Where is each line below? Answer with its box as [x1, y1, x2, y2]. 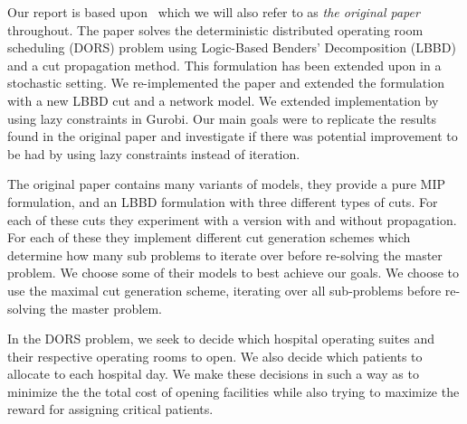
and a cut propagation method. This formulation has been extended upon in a [7, 55, 442, 74]
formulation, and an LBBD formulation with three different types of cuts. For [7, 192, 438, 211]
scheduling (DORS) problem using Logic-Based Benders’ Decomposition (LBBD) [7, 38, 456, 57]
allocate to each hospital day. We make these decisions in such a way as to [7, 364, 419, 383]
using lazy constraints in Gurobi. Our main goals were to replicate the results [7, 108, 437, 127]
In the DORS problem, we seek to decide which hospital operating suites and [7, 329, 435, 348]
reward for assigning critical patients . [7, 400, 214, 419]
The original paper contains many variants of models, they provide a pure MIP [7, 174, 446, 193]
